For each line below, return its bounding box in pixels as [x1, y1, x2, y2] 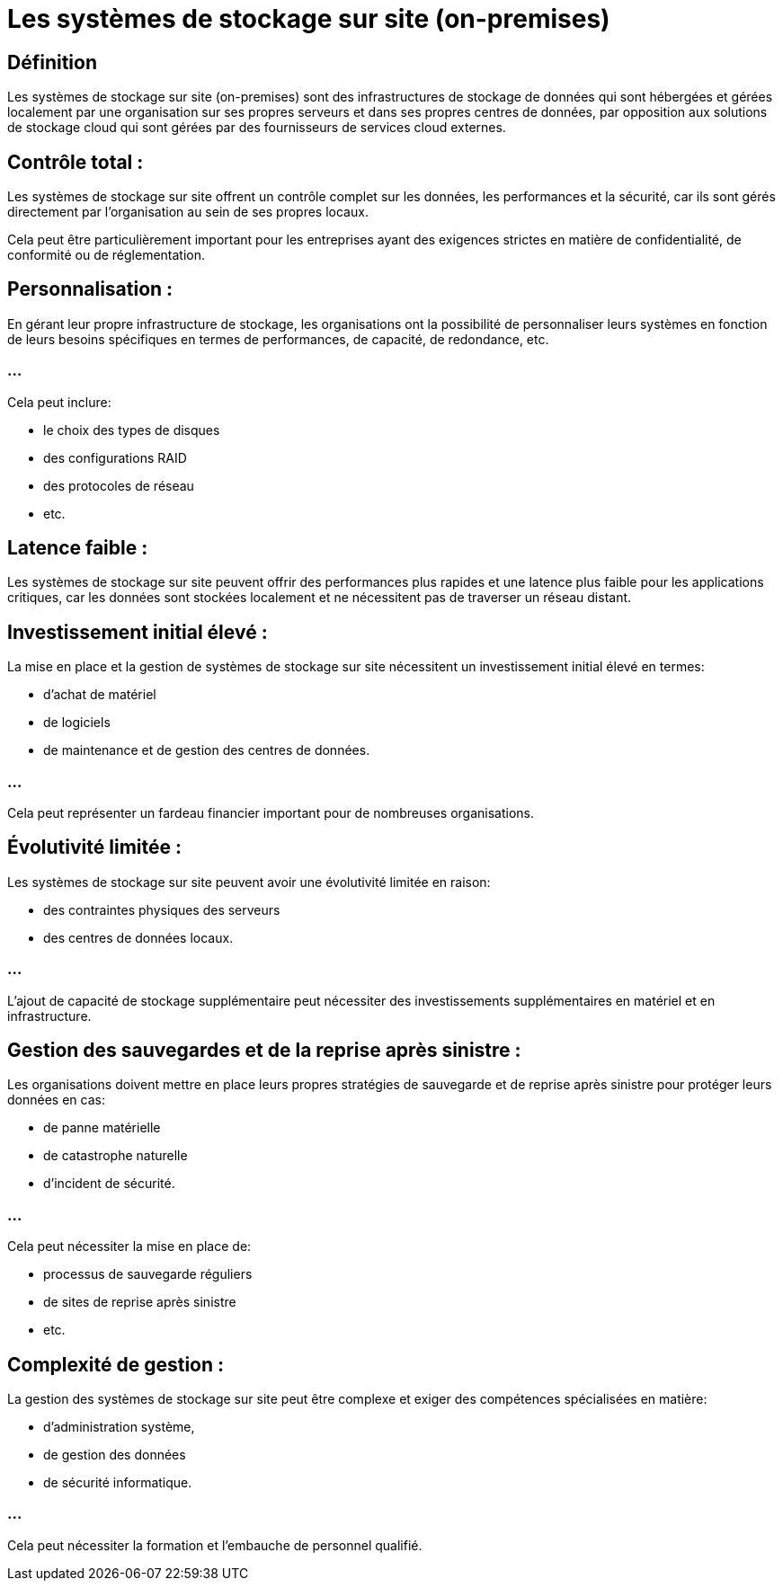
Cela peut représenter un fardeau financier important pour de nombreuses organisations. [7, 805, 534, 821]
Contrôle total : [7, 150, 144, 173]
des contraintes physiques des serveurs [43, 901, 280, 918]
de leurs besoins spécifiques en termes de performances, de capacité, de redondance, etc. [7, 331, 549, 347]
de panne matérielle [43, 1120, 161, 1136]
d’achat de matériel [43, 687, 156, 703]
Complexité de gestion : [7, 1353, 225, 1376]
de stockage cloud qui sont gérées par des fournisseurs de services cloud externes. [7, 120, 506, 136]
